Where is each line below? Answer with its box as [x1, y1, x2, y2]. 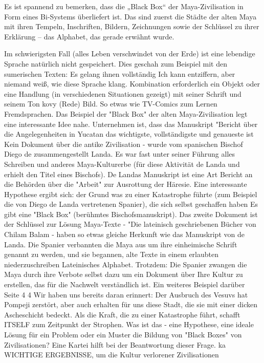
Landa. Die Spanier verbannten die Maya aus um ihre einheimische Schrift [4, 239, 237, 249]
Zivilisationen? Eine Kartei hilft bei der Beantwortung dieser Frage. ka [4, 339, 226, 350]
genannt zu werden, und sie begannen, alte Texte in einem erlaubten [4, 249, 218, 260]
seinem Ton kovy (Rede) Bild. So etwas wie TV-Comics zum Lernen [4, 98, 217, 109]
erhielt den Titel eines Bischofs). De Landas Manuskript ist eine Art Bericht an [4, 168, 253, 179]
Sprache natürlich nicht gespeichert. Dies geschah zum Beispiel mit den [4, 58, 227, 69]
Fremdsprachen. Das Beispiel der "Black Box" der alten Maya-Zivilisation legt [4, 108, 248, 119]
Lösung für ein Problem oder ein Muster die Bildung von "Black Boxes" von [4, 329, 242, 339]
